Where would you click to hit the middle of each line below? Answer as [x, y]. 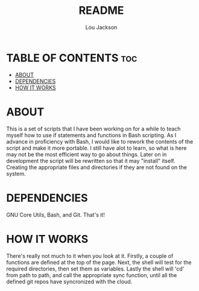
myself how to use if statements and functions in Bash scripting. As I [91, 135]
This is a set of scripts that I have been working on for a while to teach [93, 129]
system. [16, 173]
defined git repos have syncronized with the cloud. [69, 281]
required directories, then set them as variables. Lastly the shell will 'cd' [95, 269]
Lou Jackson [101, 27]
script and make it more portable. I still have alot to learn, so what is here [96, 148]
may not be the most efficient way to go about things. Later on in [87, 154]
